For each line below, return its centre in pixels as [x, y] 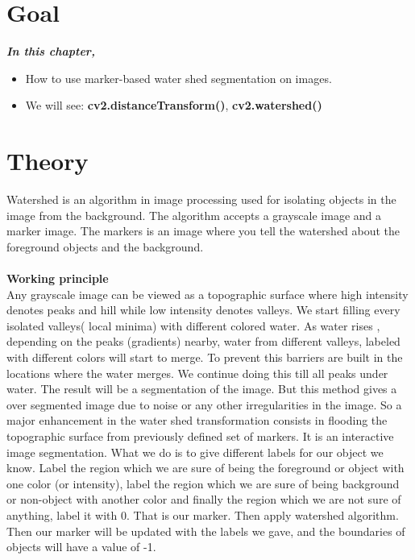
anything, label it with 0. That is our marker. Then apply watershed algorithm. [203, 514]
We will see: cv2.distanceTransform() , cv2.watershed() [174, 105]
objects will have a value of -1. [81, 547]
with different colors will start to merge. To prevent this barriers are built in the [205, 357]
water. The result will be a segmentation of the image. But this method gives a [202, 389]
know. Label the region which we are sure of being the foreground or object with [205, 468]
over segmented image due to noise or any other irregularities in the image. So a [204, 404]
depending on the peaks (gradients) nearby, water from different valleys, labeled [203, 341]
